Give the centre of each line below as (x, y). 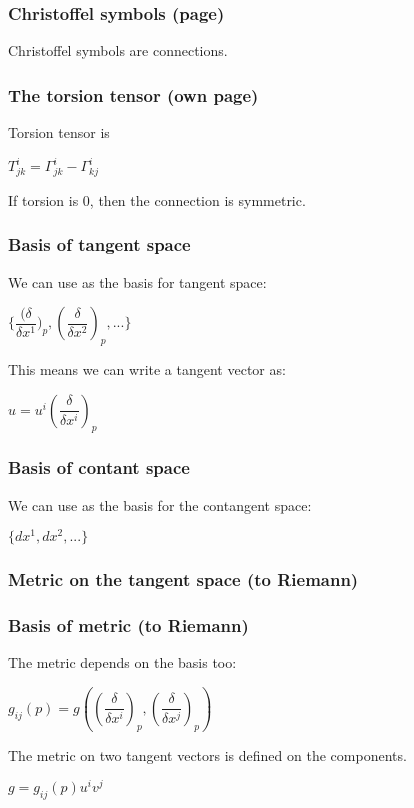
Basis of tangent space (99, 244)
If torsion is (43, 199)
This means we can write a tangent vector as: (147, 369)
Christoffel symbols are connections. (118, 50)
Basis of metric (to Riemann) (128, 625)
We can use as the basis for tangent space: (137, 281)
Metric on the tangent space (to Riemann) (183, 579)
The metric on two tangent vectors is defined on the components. (207, 754)
